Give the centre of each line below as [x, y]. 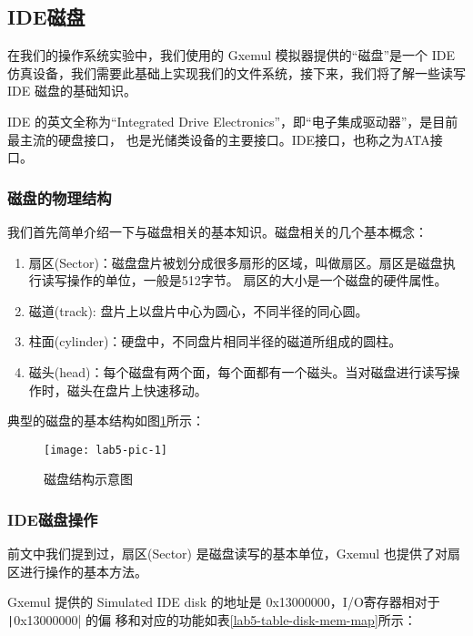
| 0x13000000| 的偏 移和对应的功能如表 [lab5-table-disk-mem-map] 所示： [212, 619]
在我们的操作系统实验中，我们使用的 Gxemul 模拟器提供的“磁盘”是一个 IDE [231, 55]
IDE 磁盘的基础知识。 [72, 91]
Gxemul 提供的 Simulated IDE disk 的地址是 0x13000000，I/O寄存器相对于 [224, 602]
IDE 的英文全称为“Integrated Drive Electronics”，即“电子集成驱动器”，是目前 [233, 121]
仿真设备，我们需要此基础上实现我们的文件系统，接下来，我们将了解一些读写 [236, 72]
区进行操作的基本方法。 [77, 571]
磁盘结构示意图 [88, 479]
